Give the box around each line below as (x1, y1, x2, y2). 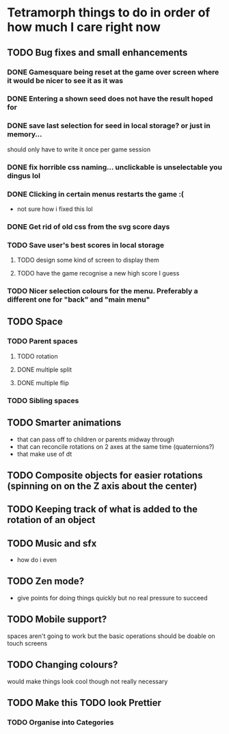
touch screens (7, 639, 48, 647)
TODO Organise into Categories (7, 718, 114, 727)
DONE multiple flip (16, 378, 70, 387)
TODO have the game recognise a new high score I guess (16, 269, 180, 278)
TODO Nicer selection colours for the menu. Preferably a (7, 286, 198, 296)
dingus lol (7, 171, 41, 180)
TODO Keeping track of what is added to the (7, 504, 198, 515)
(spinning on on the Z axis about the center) (7, 480, 198, 491)
